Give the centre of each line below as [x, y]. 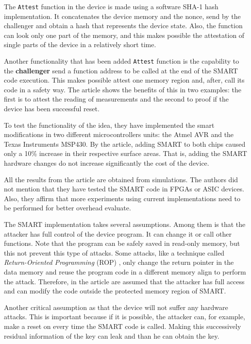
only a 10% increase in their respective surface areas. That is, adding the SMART [125, 153]
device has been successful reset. [52, 109]
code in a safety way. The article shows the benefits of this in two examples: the [123, 89]
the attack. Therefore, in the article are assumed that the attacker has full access [124, 281]
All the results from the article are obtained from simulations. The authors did [121, 179]
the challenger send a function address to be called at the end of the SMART [121, 70]
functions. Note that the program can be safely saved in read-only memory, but [122, 243]
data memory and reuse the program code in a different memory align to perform [125, 271]
